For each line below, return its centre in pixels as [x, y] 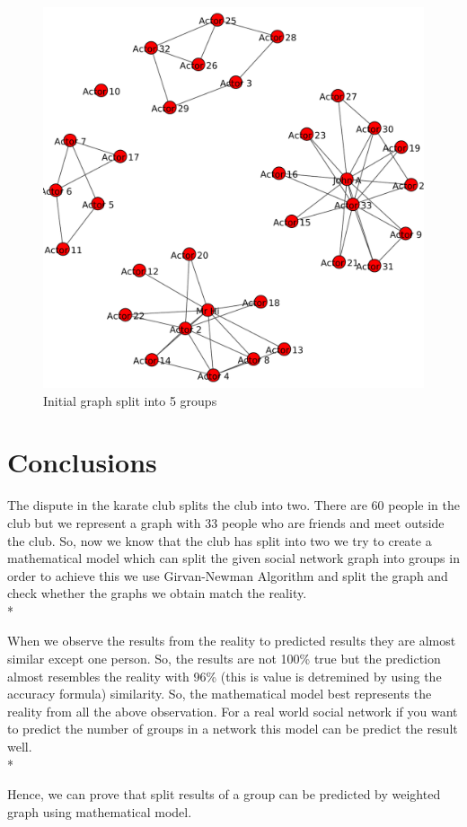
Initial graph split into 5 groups [130, 400]
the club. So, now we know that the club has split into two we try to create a [220, 540]
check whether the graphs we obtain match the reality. [157, 593]
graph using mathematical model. [100, 811]
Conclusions [82, 462]
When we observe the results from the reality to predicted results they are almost [232, 641]
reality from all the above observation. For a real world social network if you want [233, 711]
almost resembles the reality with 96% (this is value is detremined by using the [225, 676]
